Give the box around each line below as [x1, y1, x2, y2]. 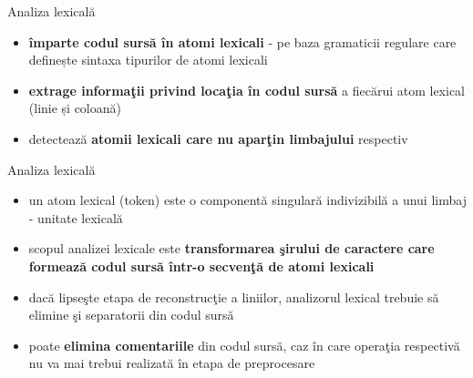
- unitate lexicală [28, 208, 123, 227]
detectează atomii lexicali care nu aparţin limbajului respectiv [28, 128, 408, 148]
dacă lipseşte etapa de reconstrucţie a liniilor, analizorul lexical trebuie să [28, 287, 439, 306]
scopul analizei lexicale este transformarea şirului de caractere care [28, 239, 435, 258]
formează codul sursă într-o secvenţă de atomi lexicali [28, 256, 375, 275]
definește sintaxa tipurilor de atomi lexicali [28, 50, 268, 69]
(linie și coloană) [28, 98, 121, 117]
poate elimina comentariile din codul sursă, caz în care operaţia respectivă [28, 335, 460, 354]
